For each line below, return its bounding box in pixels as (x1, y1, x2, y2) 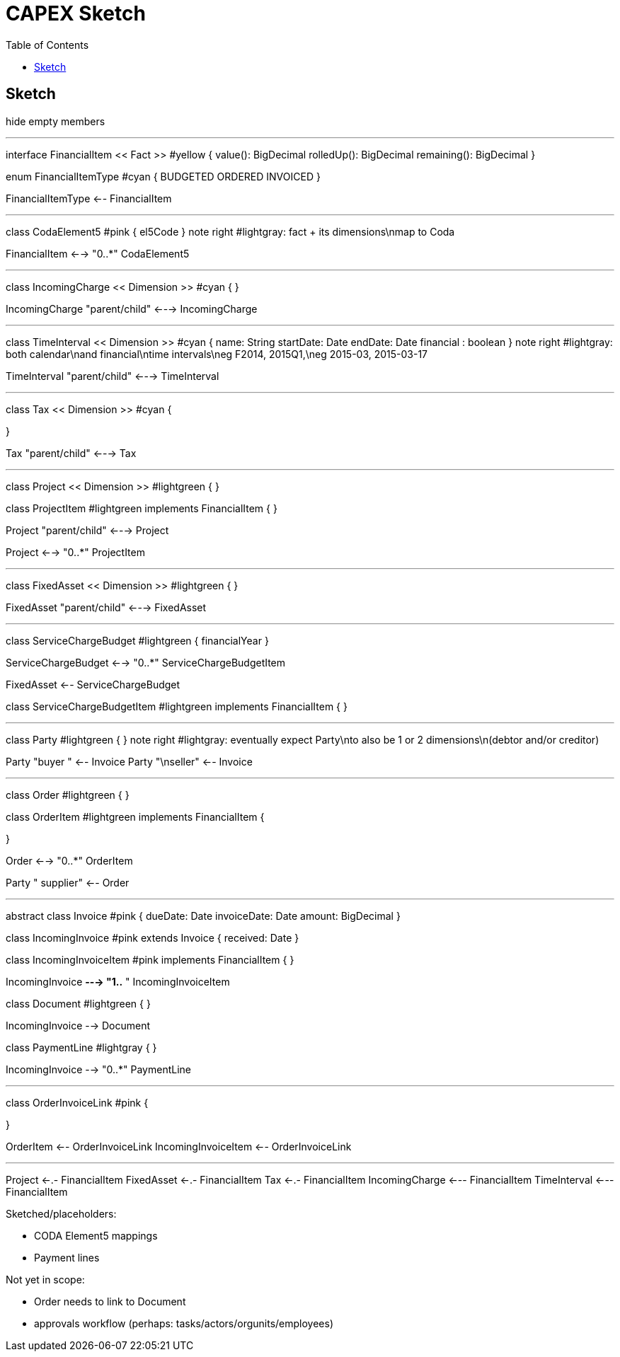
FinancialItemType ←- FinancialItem (6, 192, 172, 204)
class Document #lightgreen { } (6, 997, 151, 1010)
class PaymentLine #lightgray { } (6, 1041, 157, 1053)
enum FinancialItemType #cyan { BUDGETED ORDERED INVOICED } (6, 170, 321, 183)
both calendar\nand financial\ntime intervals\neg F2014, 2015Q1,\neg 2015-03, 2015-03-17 (6, 347, 428, 360)
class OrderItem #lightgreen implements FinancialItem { (6, 810, 265, 823)
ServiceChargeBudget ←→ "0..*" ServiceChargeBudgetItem (6, 656, 286, 669)
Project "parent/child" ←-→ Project (6, 524, 169, 536)
